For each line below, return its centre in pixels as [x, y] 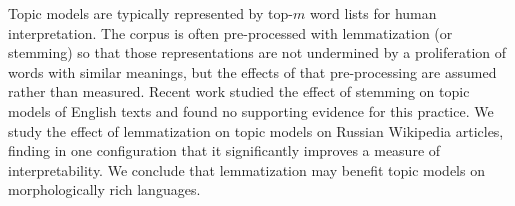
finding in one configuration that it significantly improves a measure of [224, 150]
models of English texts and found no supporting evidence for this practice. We [251, 110]
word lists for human [373, 13]
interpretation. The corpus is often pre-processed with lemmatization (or [230, 32]
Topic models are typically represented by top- [150, 13]
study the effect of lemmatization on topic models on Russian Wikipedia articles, [256, 130]
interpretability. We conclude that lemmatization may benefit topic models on [246, 169]
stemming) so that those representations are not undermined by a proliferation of [257, 52]
